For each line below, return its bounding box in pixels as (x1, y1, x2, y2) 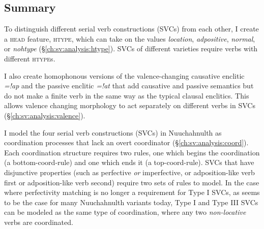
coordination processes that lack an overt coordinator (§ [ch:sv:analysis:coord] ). (4, 137, 249, 148)
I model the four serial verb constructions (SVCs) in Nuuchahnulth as (4, 127, 222, 138)
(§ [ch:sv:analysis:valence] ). (4, 110, 85, 120)
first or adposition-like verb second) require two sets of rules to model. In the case (4, 177, 259, 187)
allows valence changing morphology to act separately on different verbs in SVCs (4, 100, 255, 111)
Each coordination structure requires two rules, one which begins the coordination (4, 147, 260, 157)
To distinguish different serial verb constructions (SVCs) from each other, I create (4, 23, 259, 34)
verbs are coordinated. (4, 216, 73, 227)
